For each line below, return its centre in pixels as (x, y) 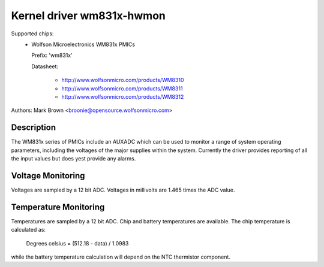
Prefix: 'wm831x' (52, 55)
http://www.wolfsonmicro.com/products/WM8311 (122, 88)
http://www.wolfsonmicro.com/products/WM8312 (123, 96)
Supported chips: (32, 34)
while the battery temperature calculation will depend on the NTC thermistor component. (121, 257)
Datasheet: (45, 66)
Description (34, 128)
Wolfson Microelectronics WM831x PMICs (83, 44)
